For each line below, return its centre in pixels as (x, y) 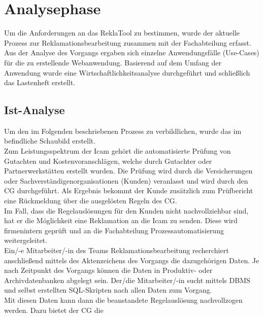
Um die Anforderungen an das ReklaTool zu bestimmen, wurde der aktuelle (122, 33)
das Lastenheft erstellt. (40, 82)
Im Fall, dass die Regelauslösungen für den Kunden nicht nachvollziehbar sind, (126, 210)
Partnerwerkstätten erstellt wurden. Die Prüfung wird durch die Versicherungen (128, 171)
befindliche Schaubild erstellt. (50, 141)
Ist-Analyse (35, 110)
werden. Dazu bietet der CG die (54, 310)
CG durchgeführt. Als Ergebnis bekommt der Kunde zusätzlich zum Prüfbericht (129, 190)
